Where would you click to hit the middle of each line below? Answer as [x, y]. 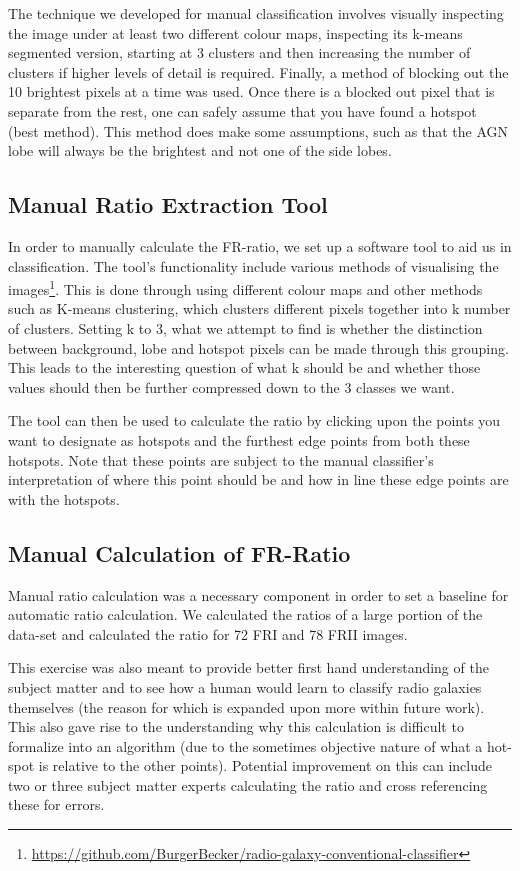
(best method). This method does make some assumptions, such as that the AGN [258, 130]
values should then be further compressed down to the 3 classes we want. [231, 386]
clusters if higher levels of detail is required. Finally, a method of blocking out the [258, 71]
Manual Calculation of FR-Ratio [179, 552]
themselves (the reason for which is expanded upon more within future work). [246, 706]
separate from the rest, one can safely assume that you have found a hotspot [242, 110]
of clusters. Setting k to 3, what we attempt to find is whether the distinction [245, 327]
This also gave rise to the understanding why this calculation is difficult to [236, 726]
